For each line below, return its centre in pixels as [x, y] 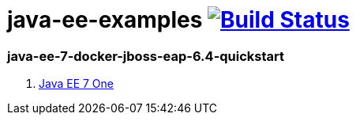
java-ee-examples [105, 20]
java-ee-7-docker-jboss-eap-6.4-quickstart [146, 56]
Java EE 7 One [77, 84]
